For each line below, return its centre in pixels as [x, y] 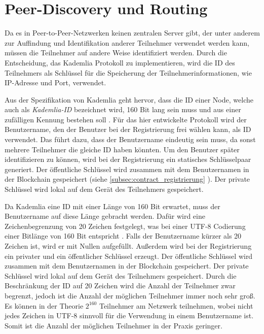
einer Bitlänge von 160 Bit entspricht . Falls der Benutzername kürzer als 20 [123, 236]
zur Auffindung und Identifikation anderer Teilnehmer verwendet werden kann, [127, 42]
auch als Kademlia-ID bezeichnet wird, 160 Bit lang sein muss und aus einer [123, 109]
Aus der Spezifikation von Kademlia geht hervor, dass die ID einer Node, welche [129, 99]
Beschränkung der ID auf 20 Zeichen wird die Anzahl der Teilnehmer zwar [120, 286]
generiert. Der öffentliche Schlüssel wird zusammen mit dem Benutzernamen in [127, 169]
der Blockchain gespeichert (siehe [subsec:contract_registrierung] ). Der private [127, 179]
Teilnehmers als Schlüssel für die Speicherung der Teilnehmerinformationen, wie [128, 72]
